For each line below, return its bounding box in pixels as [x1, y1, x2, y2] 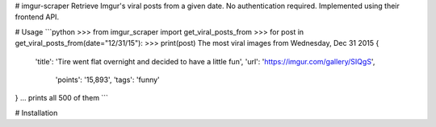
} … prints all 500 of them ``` [15, 93, 109, 103]
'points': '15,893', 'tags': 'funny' [55, 75, 161, 84]
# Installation [15, 108, 58, 117]
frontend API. [15, 12, 60, 22]
